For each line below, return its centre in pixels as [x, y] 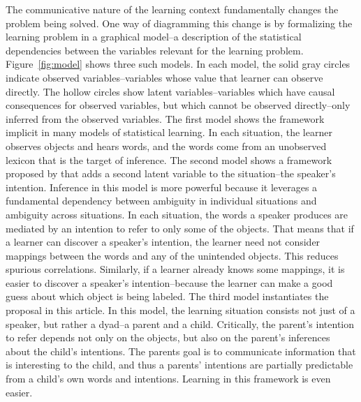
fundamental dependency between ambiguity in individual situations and [161, 201]
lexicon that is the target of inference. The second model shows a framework [169, 159]
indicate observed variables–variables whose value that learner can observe [164, 77]
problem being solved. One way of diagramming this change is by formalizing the [179, 23]
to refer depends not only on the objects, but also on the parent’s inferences [168, 337]
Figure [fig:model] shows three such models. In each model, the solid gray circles [178, 64]
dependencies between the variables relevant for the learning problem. [155, 50]
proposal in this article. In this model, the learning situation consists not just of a [180, 310]
